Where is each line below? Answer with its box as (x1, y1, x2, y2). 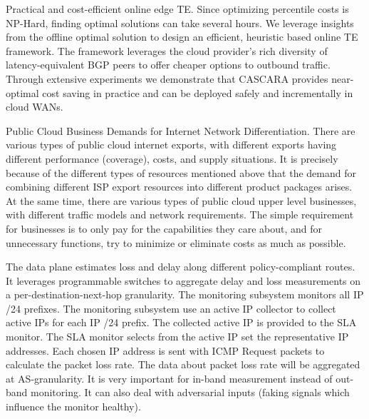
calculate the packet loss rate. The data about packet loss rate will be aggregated (6, 357, 360, 372)
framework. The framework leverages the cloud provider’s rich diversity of (6, 43, 328, 58)
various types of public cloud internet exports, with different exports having (6, 137, 337, 152)
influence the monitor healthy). (6, 399, 141, 414)
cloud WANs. (6, 99, 63, 114)
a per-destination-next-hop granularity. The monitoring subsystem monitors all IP (6, 287, 364, 302)
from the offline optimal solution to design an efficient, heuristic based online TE (6, 29, 358, 44)
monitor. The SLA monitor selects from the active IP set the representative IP (6, 329, 349, 344)
